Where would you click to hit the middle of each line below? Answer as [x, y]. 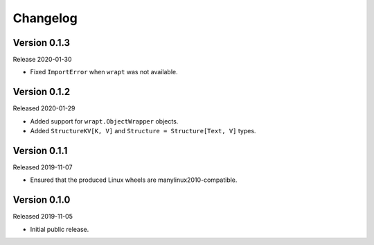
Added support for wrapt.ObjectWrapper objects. [104, 121]
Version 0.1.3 [42, 43]
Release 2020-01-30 [42, 60]
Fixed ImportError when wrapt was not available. [104, 72]
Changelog [45, 18]
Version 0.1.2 [42, 92]
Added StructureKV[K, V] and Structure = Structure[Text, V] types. [143, 131]
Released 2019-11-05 [43, 217]
